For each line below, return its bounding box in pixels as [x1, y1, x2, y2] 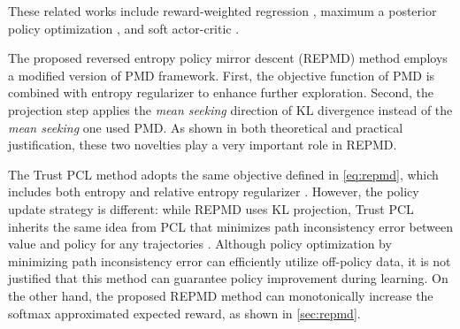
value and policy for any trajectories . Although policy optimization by [8, 234, 392, 253]
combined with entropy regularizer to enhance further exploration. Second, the [8, 83, 433, 102]
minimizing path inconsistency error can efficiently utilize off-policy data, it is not [8, 251, 451, 270]
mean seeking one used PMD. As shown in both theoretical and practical [8, 118, 403, 136]
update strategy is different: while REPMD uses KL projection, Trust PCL [8, 199, 414, 218]
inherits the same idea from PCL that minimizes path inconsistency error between [8, 217, 453, 235]
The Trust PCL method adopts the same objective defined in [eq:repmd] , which [8, 164, 439, 183]
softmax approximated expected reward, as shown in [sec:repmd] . [8, 303, 361, 322]
